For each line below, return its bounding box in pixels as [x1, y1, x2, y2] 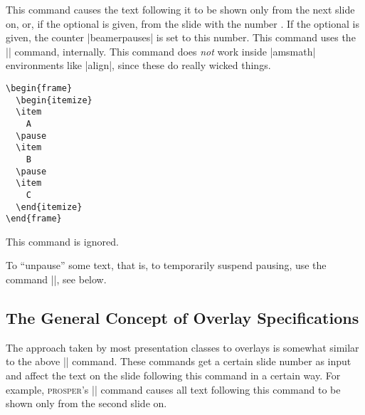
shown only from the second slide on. [6, 396, 167, 411]
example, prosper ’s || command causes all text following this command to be [6, 382, 341, 396]
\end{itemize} [16, 201, 83, 212]
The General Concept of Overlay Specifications [6, 307, 359, 329]
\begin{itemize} [16, 95, 92, 105]
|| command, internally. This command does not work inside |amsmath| [6, 43, 316, 58]
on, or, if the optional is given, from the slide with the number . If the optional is [6, 16, 359, 31]
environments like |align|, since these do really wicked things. [6, 58, 271, 73]
